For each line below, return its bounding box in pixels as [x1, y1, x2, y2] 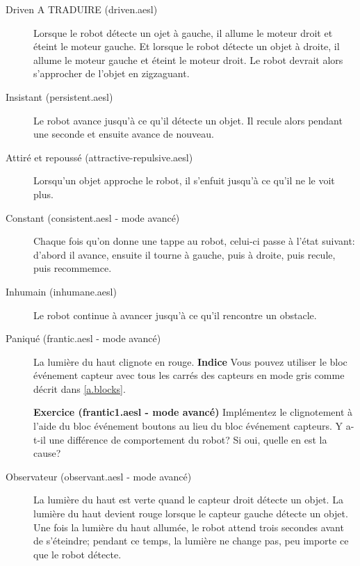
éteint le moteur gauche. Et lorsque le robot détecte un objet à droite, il [33, 39, 340, 54]
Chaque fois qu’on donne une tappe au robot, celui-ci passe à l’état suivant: [33, 234, 355, 248]
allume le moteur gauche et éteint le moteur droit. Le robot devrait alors [33, 52, 343, 67]
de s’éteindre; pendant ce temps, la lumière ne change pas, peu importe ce [33, 533, 349, 548]
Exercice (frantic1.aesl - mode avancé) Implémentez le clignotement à [33, 405, 353, 419]
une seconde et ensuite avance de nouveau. [33, 127, 214, 141]
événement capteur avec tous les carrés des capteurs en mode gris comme [33, 368, 345, 382]
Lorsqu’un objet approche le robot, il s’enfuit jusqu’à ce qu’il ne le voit [33, 173, 335, 188]
